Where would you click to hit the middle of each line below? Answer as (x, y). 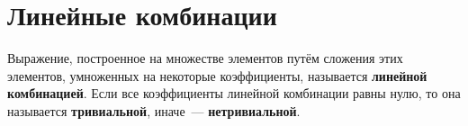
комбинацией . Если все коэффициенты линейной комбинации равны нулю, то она (234, 93)
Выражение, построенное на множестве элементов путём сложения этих (205, 58)
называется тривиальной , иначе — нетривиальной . (154, 110)
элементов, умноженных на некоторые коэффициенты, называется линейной (217, 75)
